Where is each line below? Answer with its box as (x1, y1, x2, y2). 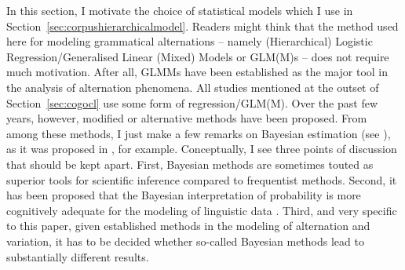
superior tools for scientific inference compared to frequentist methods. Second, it (6, 171, 397, 188)
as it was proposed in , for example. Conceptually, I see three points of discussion (6, 140, 397, 157)
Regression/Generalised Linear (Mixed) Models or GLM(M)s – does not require (6, 48, 389, 64)
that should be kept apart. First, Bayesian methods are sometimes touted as (6, 155, 374, 172)
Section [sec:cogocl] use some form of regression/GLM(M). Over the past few (6, 94, 378, 111)
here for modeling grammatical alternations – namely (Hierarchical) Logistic (6, 33, 373, 49)
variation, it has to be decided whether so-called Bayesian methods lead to (6, 232, 364, 249)
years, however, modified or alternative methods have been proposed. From (6, 110, 367, 126)
